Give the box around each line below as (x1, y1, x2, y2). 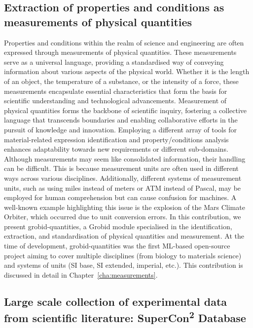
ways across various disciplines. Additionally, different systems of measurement (4, 172, 242, 183)
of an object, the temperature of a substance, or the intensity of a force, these (4, 76, 239, 86)
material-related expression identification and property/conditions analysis (4, 134, 229, 144)
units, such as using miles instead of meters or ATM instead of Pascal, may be (4, 182, 241, 193)
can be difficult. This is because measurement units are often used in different (4, 163, 239, 173)
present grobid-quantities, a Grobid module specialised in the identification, (4, 221, 232, 231)
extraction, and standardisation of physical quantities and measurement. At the (4, 231, 245, 241)
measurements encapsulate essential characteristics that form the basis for (4, 85, 227, 96)
